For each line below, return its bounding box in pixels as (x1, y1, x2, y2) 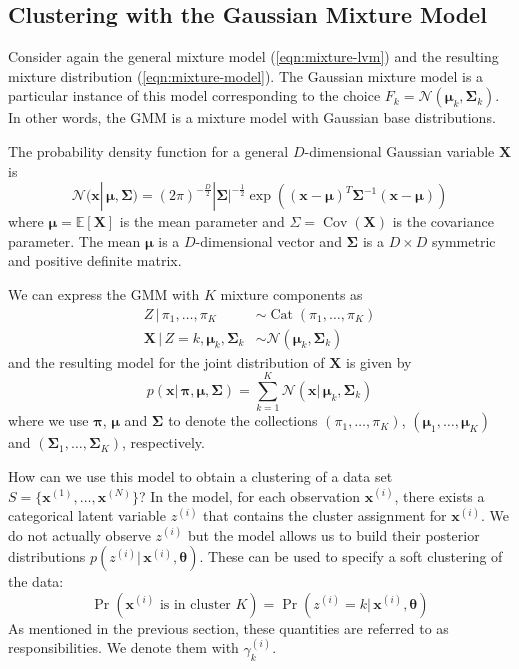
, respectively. (121, 432, 205, 453)
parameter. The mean (8, 230, 141, 251)
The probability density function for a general (8, 140, 289, 161)
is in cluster (159, 597, 231, 612)
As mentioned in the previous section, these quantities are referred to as (8, 617, 449, 638)
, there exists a (394, 485, 485, 506)
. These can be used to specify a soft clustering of (199, 546, 503, 567)
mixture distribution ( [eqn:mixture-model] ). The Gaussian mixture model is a (8, 65, 484, 86)
